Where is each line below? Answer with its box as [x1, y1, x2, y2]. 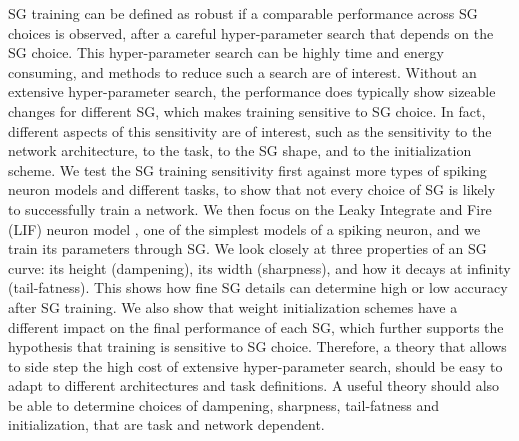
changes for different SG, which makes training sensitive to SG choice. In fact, [8, 100, 486, 121]
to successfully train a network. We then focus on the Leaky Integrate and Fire [8, 198, 492, 219]
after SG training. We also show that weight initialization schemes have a [8, 296, 458, 317]
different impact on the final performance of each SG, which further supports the [8, 316, 504, 337]
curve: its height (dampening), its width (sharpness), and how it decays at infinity [8, 257, 511, 278]
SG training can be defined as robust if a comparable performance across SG [8, 3, 478, 23]
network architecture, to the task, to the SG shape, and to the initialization [8, 140, 472, 161]
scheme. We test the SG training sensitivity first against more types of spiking [8, 159, 487, 180]
